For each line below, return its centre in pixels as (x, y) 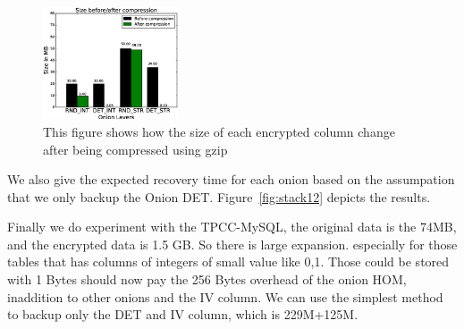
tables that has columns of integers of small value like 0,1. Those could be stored (228, 262)
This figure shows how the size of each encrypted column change (219, 131)
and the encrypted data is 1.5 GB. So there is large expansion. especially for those (232, 244)
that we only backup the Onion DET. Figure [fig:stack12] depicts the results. (219, 196)
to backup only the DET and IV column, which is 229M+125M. (183, 314)
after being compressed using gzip (135, 149)
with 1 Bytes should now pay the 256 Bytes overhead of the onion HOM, (207, 279)
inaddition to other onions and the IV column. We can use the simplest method (225, 296)
